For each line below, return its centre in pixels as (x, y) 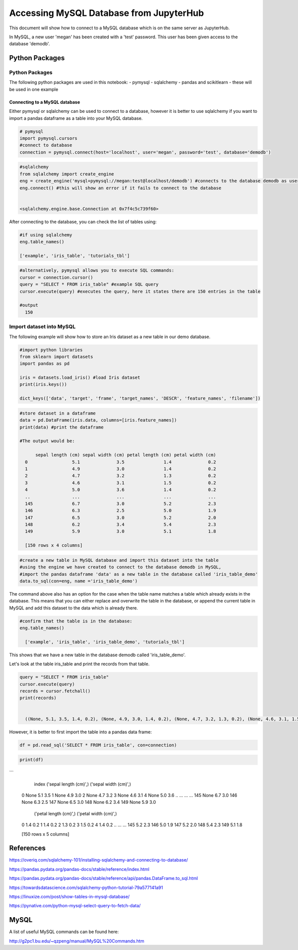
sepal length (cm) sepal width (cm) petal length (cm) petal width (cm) (126, 455)
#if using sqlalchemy (46, 235)
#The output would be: (47, 441)
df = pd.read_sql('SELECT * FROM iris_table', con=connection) (98, 745)
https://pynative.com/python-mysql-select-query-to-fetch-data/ (75, 906)
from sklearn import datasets (56, 356)
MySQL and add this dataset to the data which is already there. (74, 608)
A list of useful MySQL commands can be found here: (64, 932)
